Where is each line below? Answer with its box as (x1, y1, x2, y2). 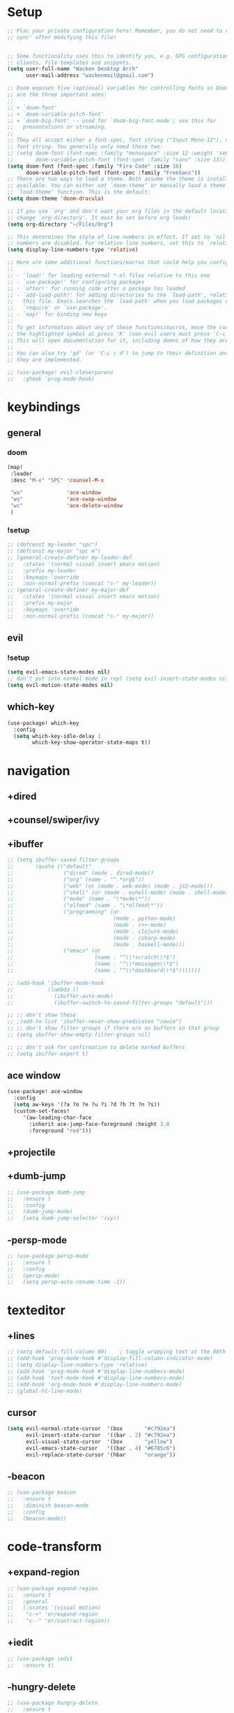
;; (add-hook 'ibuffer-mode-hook (7, 979, 104, 986)
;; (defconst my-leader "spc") (7, 541, 98, 549)
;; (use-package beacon (7, 1489, 77, 1496)
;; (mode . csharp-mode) (7, 934, 176, 941)
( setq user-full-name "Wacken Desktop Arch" (7, 66, 139, 73)
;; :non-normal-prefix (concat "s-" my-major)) (7, 612, 155, 619)
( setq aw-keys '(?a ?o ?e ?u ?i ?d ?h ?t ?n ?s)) (13, 1101, 160, 1108)
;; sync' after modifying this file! (7, 34, 117, 41)
